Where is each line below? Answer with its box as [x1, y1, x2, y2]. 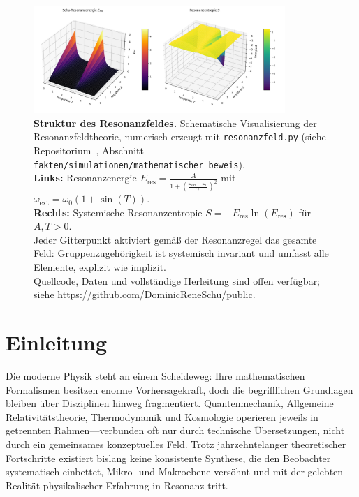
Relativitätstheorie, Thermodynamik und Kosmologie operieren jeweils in [6, 409, 318, 424]
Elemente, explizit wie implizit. [34, 260, 166, 274]
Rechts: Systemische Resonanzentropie [34, 205, 203, 219]
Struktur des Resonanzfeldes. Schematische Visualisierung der [34, 115, 317, 130]
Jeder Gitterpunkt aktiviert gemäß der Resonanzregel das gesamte [34, 232, 317, 246]
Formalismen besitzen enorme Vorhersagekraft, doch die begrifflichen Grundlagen [6, 382, 353, 396]
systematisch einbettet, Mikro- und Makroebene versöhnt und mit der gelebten [6, 464, 344, 479]
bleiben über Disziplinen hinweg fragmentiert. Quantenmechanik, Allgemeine [6, 396, 334, 410]
